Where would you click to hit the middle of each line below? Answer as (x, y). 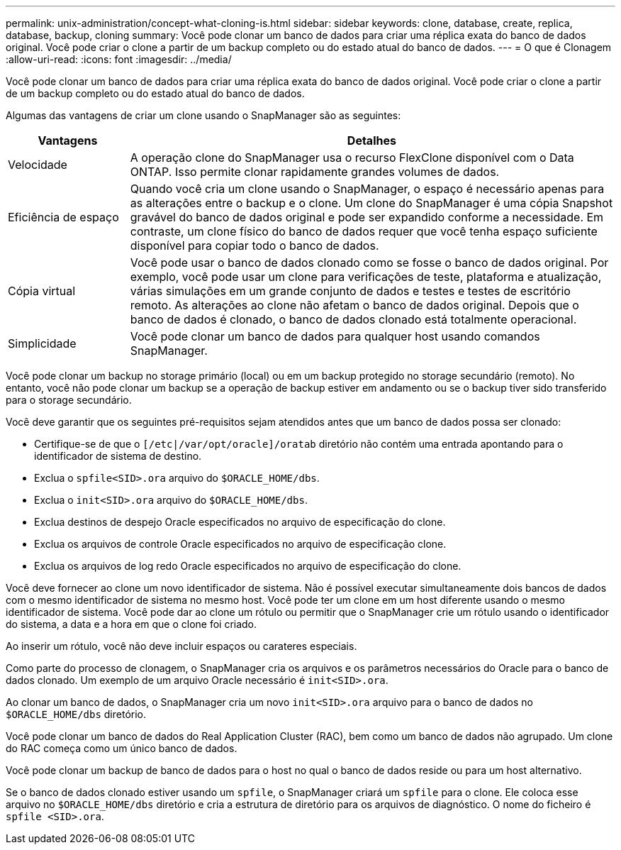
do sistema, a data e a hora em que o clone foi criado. (132, 624)
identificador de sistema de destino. (118, 456)
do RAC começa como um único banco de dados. (122, 748)
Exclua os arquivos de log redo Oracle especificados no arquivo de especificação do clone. (248, 566)
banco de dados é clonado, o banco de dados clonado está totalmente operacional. (353, 319)
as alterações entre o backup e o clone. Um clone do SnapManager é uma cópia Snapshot (371, 203)
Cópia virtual (42, 291)
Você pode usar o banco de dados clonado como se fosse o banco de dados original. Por (369, 263)
